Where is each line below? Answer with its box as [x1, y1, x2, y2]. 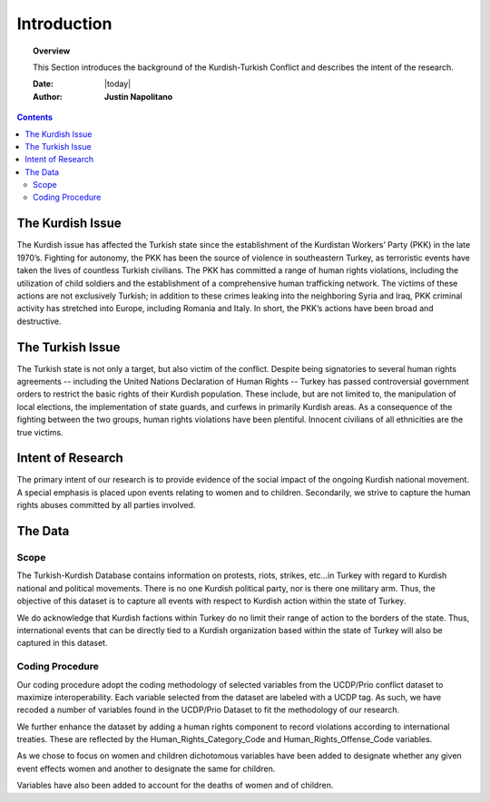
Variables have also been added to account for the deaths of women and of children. [16, 780, 334, 791]
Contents [16, 112, 54, 122]
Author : [33, 91, 64, 102]
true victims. [16, 426, 64, 437]
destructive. [16, 316, 63, 327]
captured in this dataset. [16, 638, 108, 649]
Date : [33, 78, 54, 90]
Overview [33, 45, 71, 56]
